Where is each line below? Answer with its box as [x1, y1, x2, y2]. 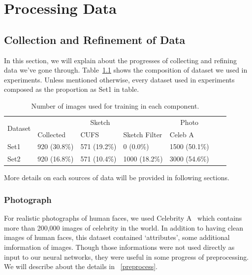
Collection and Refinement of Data [4, 32, 186, 47]
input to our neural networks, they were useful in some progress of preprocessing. [4, 251, 249, 262]
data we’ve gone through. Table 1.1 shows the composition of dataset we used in [4, 65, 248, 75]
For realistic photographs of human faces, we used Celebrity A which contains [4, 213, 242, 223]
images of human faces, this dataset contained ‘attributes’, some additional [4, 232, 230, 242]
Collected [37, 129, 66, 139]
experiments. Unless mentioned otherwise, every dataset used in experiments [4, 74, 235, 84]
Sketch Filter [123, 129, 162, 139]
